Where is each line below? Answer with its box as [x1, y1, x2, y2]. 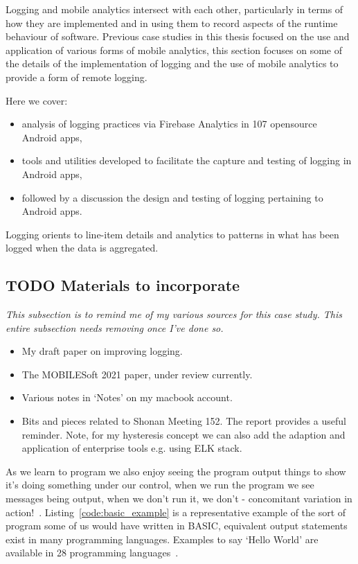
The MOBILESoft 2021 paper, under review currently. [21, 367, 253, 381]
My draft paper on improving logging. [21, 344, 183, 358]
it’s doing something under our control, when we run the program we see [6, 477, 314, 492]
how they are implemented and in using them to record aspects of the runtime [6, 15, 338, 30]
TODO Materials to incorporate [6, 274, 240, 296]
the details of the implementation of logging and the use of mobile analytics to [6, 56, 339, 71]
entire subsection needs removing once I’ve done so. [6, 320, 224, 335]
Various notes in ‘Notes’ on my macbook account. [21, 390, 233, 405]
